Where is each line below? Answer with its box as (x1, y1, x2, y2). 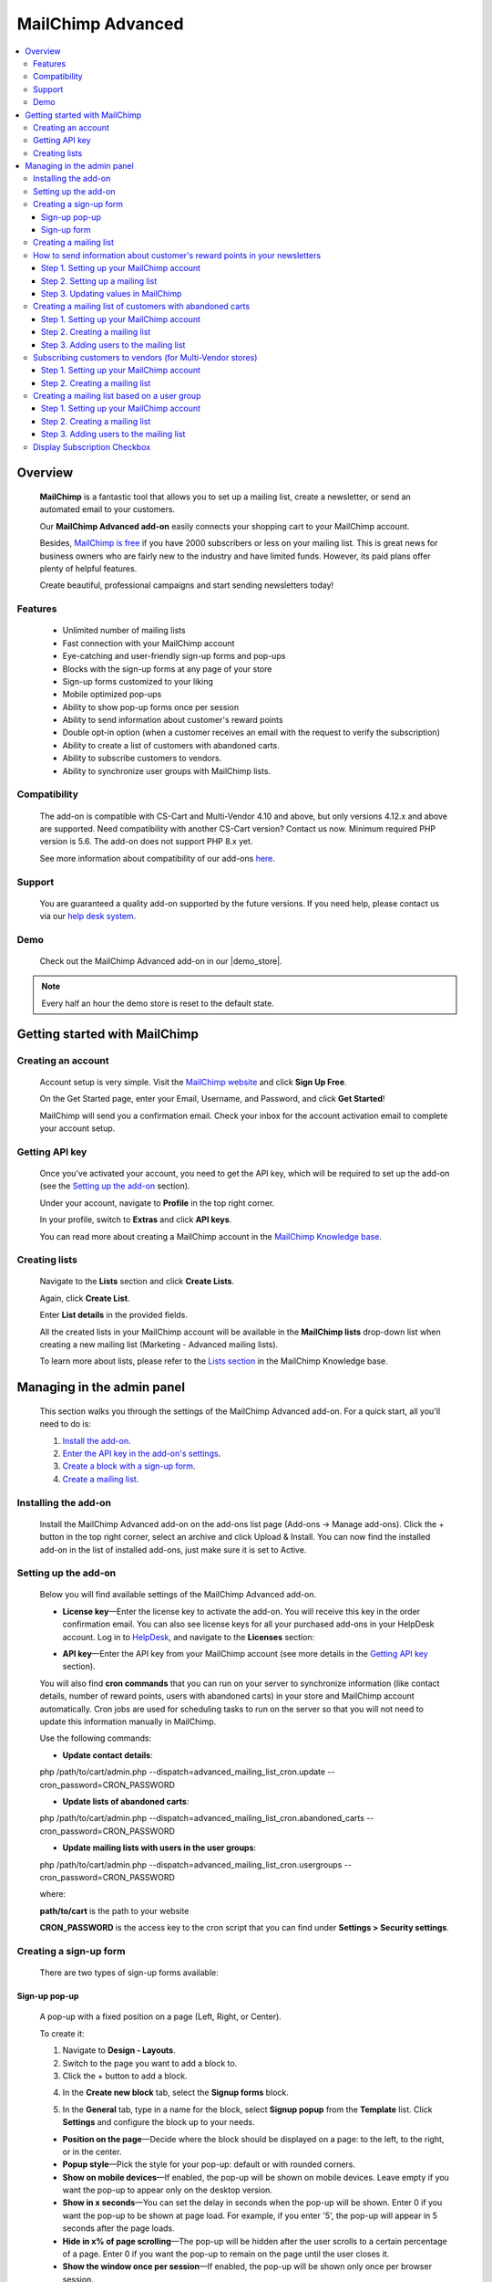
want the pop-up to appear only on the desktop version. (62, 2184, 273, 2195)
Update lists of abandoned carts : (62, 1795, 190, 1806)
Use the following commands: (39, 1732, 152, 1743)
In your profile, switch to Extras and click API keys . (39, 1214, 232, 1225)
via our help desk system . (39, 911, 137, 922)
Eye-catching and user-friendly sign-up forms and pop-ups (62, 651, 286, 662)
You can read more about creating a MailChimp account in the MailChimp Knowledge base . (39, 1230, 383, 1241)
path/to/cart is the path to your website (39, 1905, 190, 1916)
